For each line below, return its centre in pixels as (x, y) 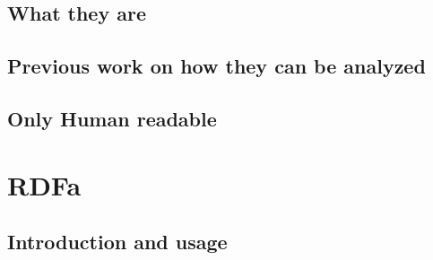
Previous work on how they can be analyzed (216, 66)
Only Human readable (112, 118)
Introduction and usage (117, 242)
